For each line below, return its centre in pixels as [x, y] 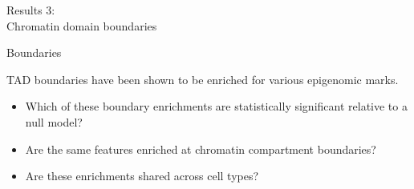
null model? [54, 121]
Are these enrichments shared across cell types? [142, 176]
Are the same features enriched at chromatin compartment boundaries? [201, 149]
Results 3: [31, 10]
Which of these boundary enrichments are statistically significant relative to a [216, 106]
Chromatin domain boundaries [82, 25]
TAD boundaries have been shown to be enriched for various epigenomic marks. [203, 79]
